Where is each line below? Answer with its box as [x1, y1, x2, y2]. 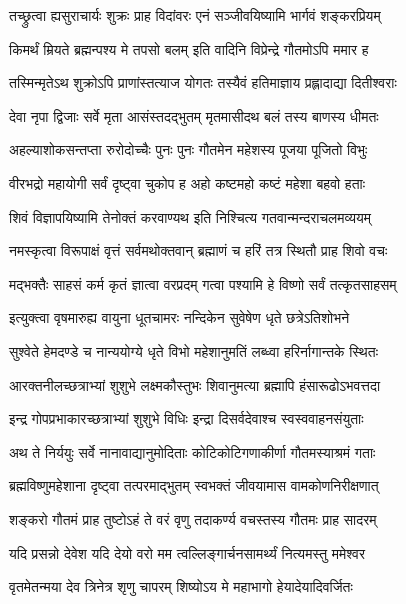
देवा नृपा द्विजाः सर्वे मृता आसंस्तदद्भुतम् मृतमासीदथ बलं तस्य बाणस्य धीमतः [9, 105, 379, 126]
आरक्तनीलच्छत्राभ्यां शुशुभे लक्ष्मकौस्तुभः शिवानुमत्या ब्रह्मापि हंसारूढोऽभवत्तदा [9, 374, 381, 395]
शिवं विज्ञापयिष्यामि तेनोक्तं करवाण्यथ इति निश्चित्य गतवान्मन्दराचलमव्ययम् [9, 206, 371, 227]
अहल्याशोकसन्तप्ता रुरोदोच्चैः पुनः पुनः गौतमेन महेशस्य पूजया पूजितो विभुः [9, 139, 368, 160]
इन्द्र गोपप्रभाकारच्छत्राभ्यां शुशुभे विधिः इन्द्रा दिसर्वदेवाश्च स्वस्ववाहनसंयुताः [9, 408, 364, 429]
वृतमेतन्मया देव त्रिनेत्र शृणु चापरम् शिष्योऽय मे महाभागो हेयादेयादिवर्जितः [9, 576, 353, 597]
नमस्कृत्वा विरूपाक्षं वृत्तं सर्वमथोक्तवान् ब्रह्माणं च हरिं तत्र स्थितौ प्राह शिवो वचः [9, 240, 388, 261]
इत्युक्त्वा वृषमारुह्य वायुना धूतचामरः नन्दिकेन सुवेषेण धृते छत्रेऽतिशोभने [9, 307, 350, 328]
